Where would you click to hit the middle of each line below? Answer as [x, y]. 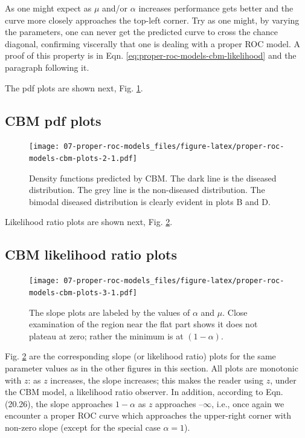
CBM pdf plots [53, 120]
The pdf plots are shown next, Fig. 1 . [74, 87]
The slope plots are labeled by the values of [110, 312]
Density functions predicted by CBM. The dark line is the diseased [153, 178]
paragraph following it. [47, 67]
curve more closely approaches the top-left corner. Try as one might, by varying [152, 20]
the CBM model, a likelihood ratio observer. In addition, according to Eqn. [144, 392]
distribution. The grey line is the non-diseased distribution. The [147, 190]
